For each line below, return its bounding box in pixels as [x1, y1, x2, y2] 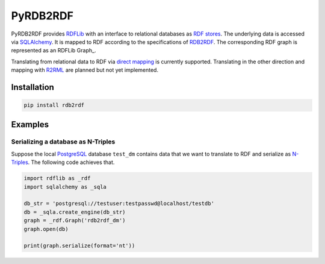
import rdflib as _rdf [23, 175, 91, 182]
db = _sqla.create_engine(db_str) [23, 209, 126, 215]
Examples [11, 119, 49, 130]
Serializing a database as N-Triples [11, 137, 116, 146]
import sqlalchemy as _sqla [23, 183, 107, 190]
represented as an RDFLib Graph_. [11, 47, 96, 54]
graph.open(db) [23, 225, 69, 232]
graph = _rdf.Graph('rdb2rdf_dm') [23, 217, 126, 224]
